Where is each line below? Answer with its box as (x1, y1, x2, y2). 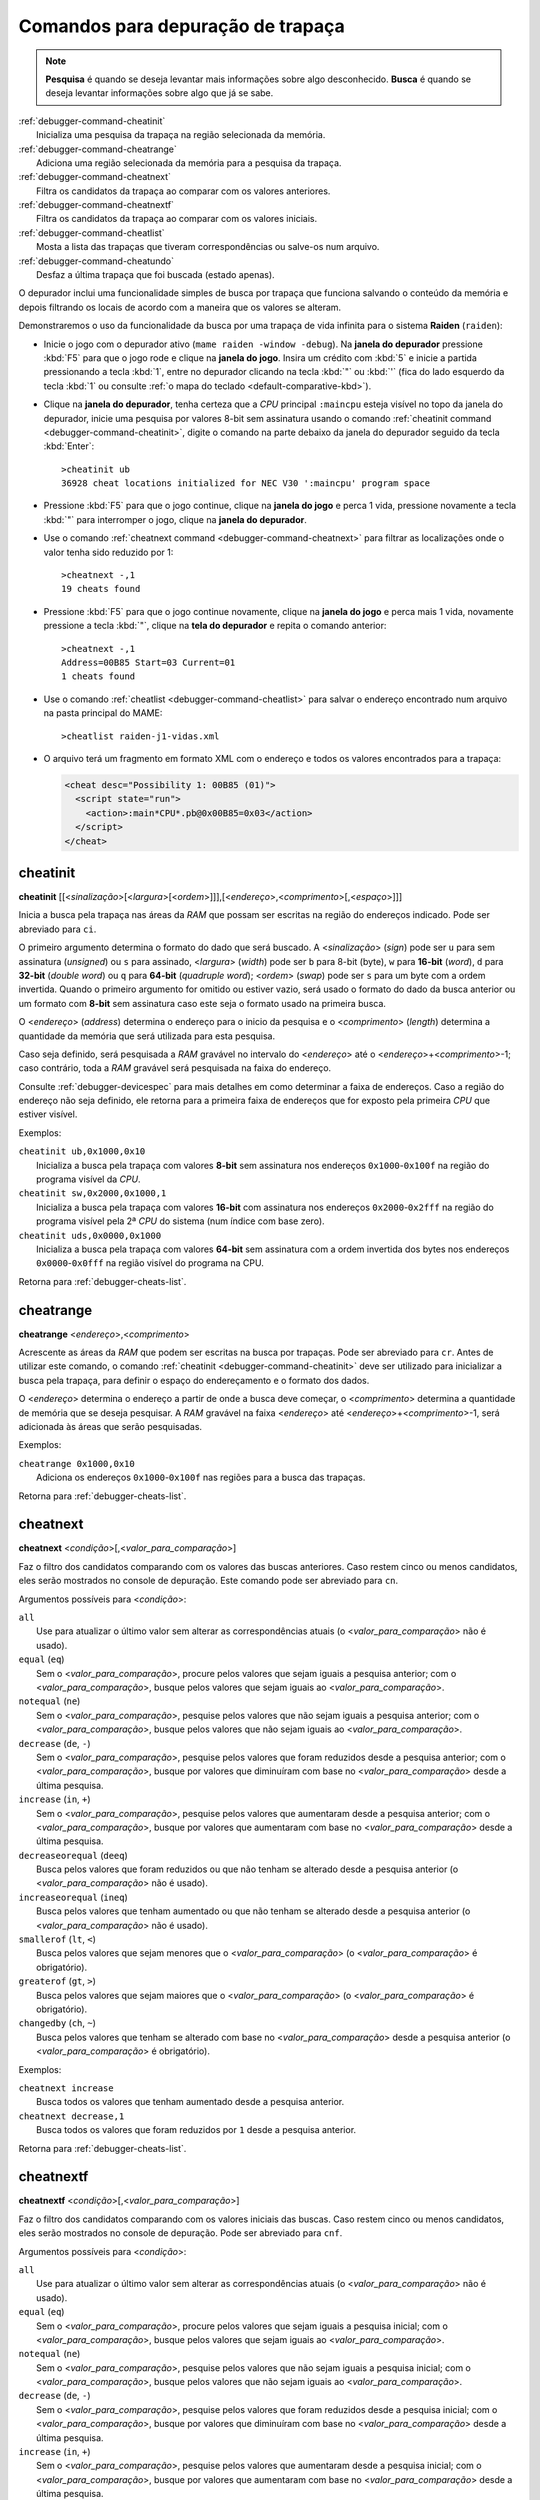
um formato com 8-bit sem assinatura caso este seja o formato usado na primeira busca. (18, 997, 387, 1009)
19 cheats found (61, 583, 141, 595)
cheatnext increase (18, 2082, 114, 2094)
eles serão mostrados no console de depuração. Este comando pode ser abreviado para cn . (18, 1575, 399, 1587)
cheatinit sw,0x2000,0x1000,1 (18, 1188, 167, 1199)
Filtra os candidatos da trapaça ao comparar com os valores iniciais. (36, 213, 318, 225)
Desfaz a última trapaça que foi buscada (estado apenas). (36, 269, 275, 281)
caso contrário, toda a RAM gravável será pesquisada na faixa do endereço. (18, 1062, 332, 1074)
